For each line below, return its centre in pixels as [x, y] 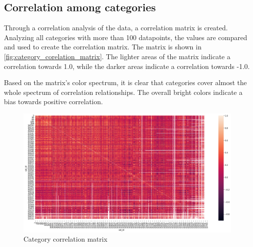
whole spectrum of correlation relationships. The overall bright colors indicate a [123, 92]
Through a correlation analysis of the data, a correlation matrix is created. [116, 28]
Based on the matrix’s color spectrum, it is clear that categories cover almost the [126, 82]
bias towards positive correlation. [54, 101]
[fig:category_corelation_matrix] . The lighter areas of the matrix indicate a [117, 56]
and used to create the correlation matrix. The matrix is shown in [103, 47]
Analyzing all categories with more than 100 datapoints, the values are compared [126, 37]
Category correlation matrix [66, 239]
